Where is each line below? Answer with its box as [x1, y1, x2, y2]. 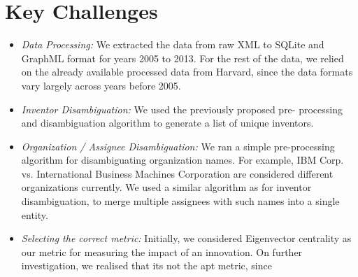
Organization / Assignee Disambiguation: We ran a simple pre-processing [21, 138, 335, 153]
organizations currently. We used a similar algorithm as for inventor [21, 180, 312, 194]
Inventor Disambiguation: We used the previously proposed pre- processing [21, 101, 343, 116]
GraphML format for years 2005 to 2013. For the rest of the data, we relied [21, 50, 344, 65]
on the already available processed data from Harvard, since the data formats [21, 64, 353, 79]
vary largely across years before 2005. [21, 78, 181, 92]
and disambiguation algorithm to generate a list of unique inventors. [21, 115, 314, 130]
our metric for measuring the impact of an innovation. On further [21, 244, 303, 259]
